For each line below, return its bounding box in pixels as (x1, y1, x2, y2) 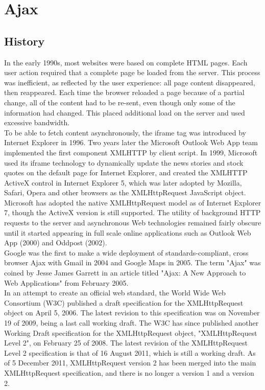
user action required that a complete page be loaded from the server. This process (4, 67, 260, 78)
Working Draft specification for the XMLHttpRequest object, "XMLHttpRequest (4, 327, 257, 338)
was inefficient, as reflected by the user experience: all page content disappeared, (4, 77, 255, 87)
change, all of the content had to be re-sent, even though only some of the (4, 97, 235, 107)
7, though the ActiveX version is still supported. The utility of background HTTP (4, 207, 261, 218)
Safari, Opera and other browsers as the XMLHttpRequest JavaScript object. (4, 187, 246, 198)
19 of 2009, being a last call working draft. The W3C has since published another (4, 317, 259, 328)
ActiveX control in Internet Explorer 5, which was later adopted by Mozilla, (4, 177, 242, 188)
